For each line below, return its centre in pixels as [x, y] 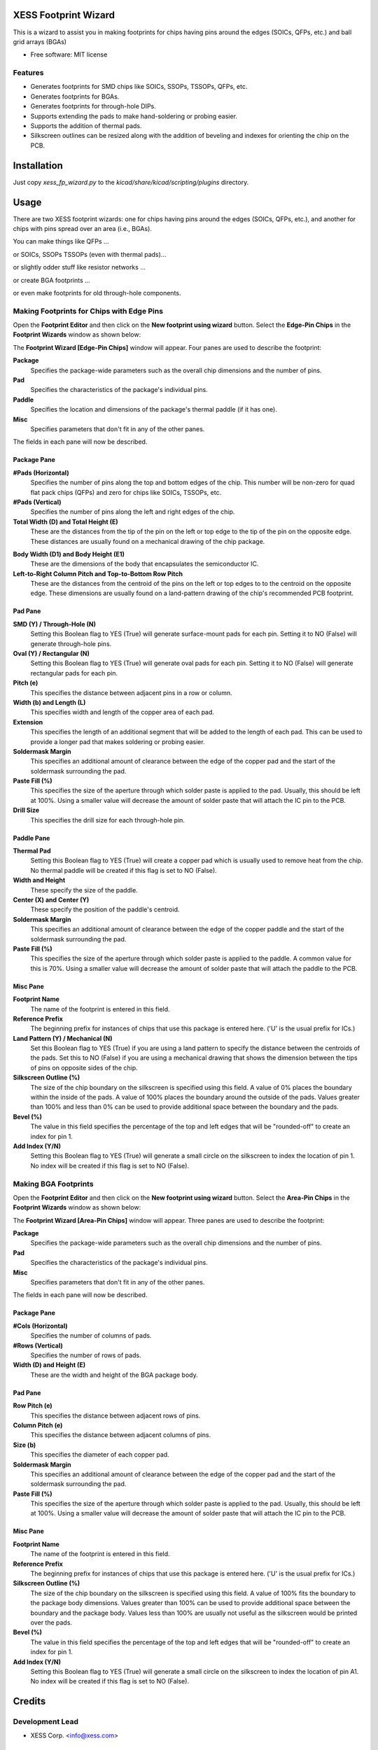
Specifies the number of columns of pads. [91, 1336]
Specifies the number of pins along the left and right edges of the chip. [133, 512]
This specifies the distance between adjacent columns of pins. [121, 1435]
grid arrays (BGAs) [40, 41]
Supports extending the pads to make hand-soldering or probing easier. [134, 116]
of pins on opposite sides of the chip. [84, 1067]
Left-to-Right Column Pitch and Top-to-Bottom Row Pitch [98, 573]
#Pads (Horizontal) [41, 472]
